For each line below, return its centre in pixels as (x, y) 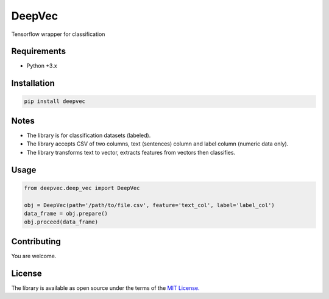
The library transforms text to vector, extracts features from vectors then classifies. (131, 152)
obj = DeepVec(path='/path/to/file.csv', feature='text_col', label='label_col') (150, 205)
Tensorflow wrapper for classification (58, 34)
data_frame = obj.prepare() (66, 213)
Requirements (39, 51)
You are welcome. (34, 256)
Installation (33, 83)
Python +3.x (42, 66)
